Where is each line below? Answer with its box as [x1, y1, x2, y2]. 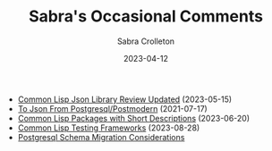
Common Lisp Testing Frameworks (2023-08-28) [17, 122, 200, 133]
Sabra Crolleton [116, 36, 175, 46]
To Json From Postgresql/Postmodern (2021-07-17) [17, 103, 208, 113]
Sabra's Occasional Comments [28, 6, 264, 27]
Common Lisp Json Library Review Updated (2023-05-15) [17, 94, 233, 105]
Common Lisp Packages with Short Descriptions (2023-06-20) [17, 113, 251, 123]
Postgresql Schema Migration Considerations [17, 131, 185, 142]
